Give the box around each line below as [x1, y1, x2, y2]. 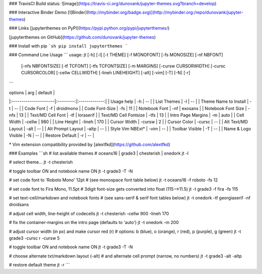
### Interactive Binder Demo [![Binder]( [9, 10, 88, 16]
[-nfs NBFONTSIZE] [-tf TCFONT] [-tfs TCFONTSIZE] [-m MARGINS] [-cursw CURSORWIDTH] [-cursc [21, 63, 226, 69]
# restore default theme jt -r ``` [9, 262, 70, 268]
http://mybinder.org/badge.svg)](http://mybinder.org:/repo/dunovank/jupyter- [88, 10, 244, 16]
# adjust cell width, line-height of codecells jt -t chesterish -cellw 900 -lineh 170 [9, 210, 169, 216]
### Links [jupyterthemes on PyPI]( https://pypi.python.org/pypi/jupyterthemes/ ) [9, 25, 170, 31]
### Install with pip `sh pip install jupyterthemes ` [9, 43, 128, 48]
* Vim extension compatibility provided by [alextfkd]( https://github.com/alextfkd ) [9, 141, 171, 147]
